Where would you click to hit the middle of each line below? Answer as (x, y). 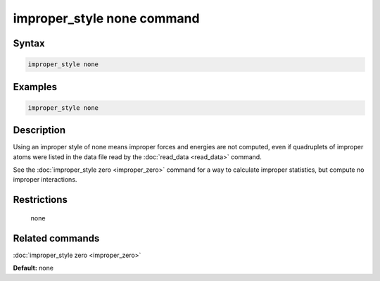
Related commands (56, 238)
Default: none (33, 268)
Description (39, 130)
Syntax (29, 43)
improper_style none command (106, 18)
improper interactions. (45, 180)
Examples (35, 87)
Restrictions (40, 200)
